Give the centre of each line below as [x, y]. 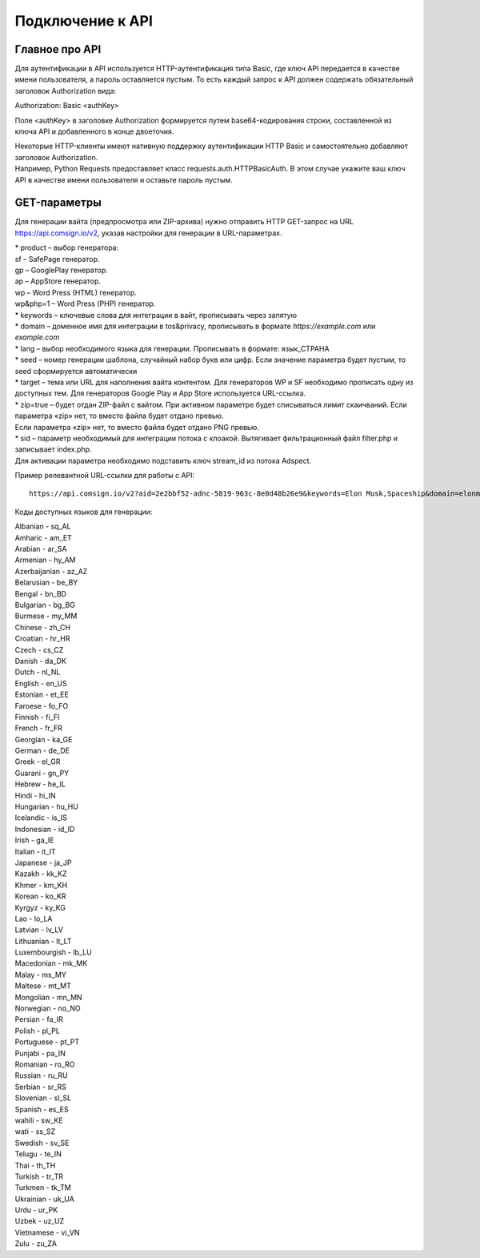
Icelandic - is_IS [41, 818]
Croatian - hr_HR [42, 639]
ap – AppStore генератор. [58, 281]
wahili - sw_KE [39, 1120]
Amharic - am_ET [43, 537]
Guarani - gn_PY [42, 773]
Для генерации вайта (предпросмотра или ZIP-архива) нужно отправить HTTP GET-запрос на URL [184, 222]
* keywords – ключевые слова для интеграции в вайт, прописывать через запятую [156, 315]
